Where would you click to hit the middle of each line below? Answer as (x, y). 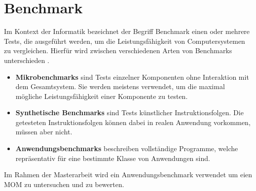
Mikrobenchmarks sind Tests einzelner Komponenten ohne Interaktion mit (132, 77)
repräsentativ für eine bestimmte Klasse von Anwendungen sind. (113, 158)
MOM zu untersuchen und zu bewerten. (64, 184)
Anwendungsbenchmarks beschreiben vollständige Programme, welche (127, 148)
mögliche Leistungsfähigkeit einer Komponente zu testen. (102, 96)
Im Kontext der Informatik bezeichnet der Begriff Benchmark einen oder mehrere (127, 31)
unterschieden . (27, 60)
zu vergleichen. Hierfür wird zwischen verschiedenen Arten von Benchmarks (118, 50)
